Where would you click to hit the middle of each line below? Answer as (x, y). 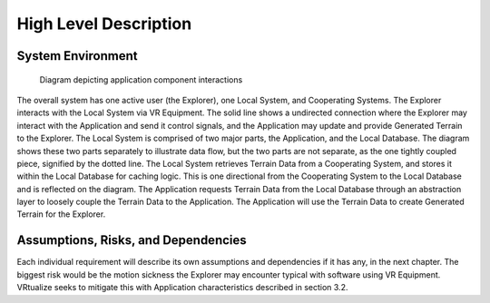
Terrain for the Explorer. (61, 214)
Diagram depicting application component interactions (141, 79)
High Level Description (104, 24)
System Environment (77, 56)
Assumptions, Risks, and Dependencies (132, 240)
